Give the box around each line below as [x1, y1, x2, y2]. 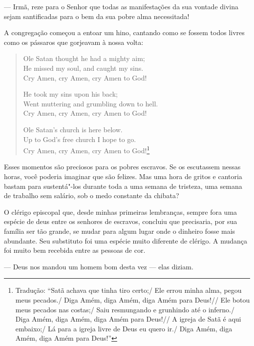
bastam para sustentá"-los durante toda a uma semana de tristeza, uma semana [4, 181, 242, 191]
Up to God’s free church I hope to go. [23, 134, 136, 144]
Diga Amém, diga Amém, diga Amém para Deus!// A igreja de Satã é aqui [15, 314, 241, 324]
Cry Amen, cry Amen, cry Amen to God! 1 [23, 144, 150, 155]
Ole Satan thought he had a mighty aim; [23, 53, 145, 63]
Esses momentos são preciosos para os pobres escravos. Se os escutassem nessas [4, 162, 241, 172]
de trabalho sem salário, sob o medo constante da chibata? [4, 190, 179, 201]
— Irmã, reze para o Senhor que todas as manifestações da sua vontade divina [4, 1, 239, 11]
